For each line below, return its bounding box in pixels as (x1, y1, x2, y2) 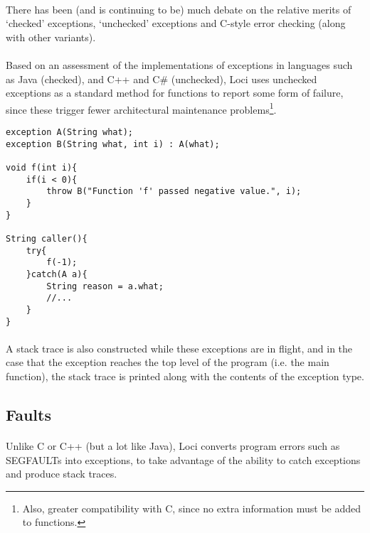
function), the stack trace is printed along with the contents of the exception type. (6, 368, 364, 383)
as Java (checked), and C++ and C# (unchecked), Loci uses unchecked (6, 71, 317, 86)
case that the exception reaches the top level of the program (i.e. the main (6, 355, 329, 370)
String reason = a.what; (46, 281, 164, 291)
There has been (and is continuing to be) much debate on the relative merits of (6, 1, 351, 16)
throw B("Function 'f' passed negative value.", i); (46, 186, 302, 197)
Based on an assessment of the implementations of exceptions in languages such (6, 57, 353, 72)
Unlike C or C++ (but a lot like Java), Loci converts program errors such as (6, 438, 340, 453)
